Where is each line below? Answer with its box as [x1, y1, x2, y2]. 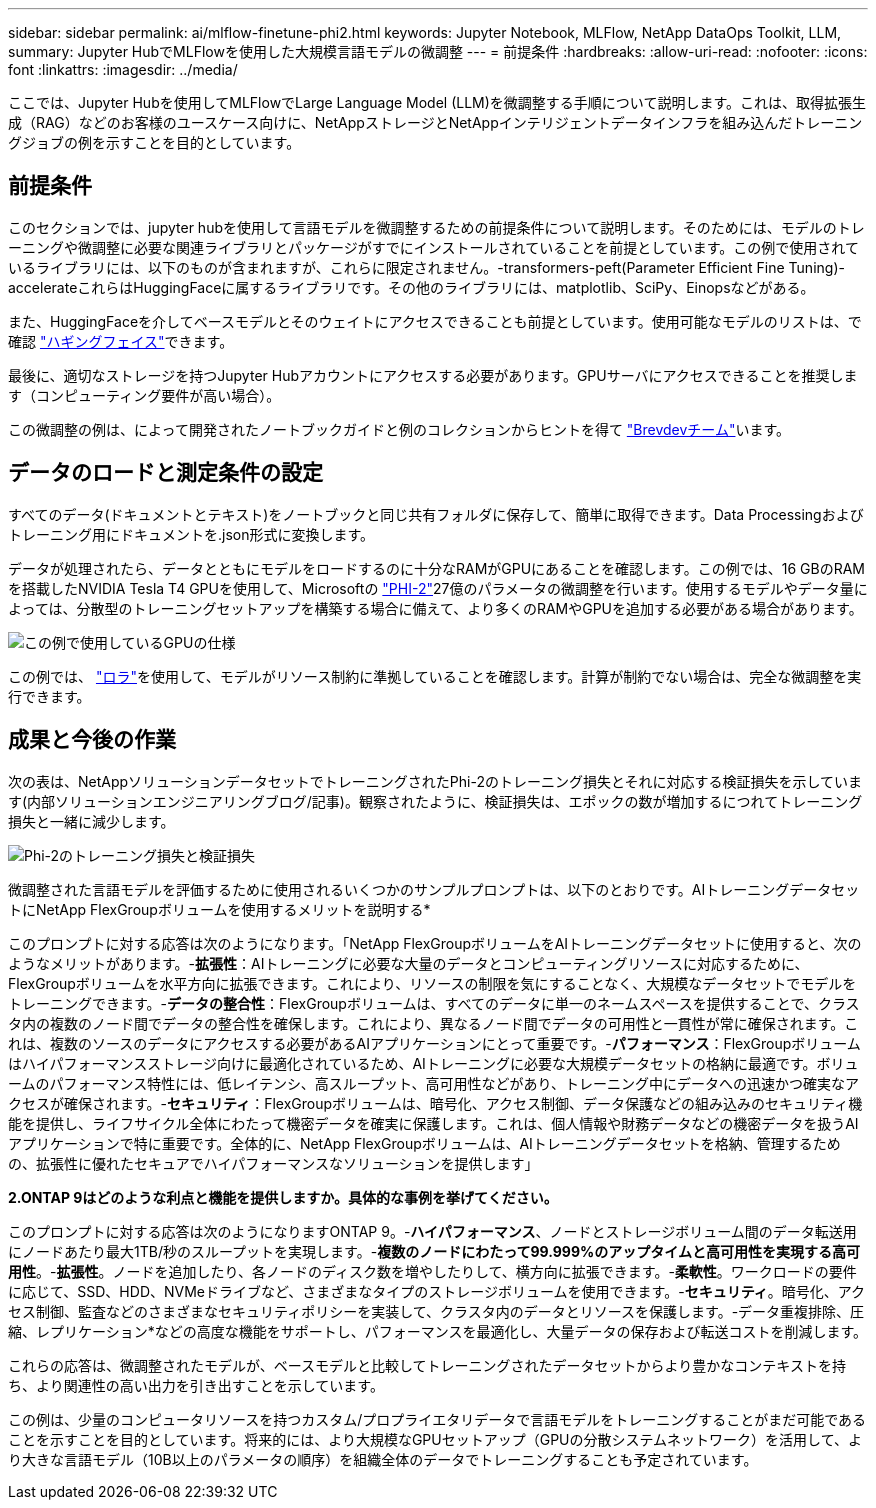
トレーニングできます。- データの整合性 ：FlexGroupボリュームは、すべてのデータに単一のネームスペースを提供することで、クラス [8, 994, 860, 1012]
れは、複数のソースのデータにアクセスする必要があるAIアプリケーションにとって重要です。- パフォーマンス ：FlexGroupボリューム [8, 1034, 861, 1052]
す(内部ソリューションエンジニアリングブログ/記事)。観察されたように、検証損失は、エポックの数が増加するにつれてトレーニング [8, 792, 863, 810]
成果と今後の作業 [8, 727, 176, 753]
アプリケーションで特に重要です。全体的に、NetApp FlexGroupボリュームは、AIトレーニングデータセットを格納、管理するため [8, 1134, 841, 1152]
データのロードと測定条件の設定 [8, 460, 323, 486]
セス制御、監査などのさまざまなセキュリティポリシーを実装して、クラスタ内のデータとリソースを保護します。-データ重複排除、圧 [8, 1302, 865, 1320]
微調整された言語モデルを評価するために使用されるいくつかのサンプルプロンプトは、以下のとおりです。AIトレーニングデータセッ [8, 880, 860, 898]
